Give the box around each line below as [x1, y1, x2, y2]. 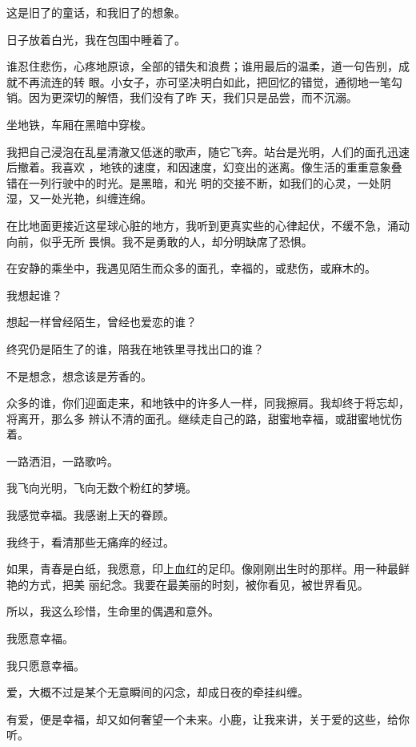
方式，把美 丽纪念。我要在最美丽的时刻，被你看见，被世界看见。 [28, 575, 369, 592]
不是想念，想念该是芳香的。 [6, 367, 152, 384]
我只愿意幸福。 [6, 656, 85, 673]
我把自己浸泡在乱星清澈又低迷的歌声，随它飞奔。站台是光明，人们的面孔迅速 [6, 143, 410, 159]
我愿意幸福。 [6, 630, 74, 647]
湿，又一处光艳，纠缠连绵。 [6, 190, 152, 207]
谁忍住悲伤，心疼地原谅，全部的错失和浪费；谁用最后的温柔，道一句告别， [6, 58, 398, 75]
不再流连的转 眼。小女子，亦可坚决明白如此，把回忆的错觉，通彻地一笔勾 [17, 73, 402, 90]
